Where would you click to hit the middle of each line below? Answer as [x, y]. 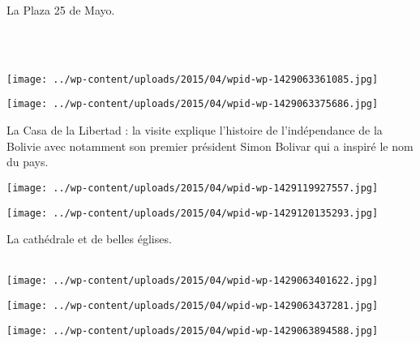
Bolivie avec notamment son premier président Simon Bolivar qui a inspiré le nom [210, 146]
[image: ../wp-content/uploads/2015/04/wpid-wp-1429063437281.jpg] [193, 306]
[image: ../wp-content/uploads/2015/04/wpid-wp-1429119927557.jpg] [193, 188]
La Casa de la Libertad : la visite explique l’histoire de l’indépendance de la [195, 130]
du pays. [28, 162]
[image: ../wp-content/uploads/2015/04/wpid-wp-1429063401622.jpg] [193, 281]
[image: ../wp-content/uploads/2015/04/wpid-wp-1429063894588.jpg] [193, 330]
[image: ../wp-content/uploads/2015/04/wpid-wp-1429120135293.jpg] [193, 213]
